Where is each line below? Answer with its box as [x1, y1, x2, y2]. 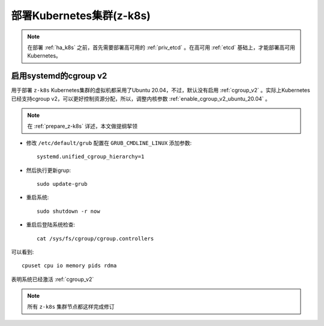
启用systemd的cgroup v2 [11, 71, 107, 81]
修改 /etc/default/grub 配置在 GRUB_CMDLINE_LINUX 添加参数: [26, 139, 192, 146]
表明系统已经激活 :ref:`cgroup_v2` [11, 276, 94, 283]
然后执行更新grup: [26, 167, 71, 174]
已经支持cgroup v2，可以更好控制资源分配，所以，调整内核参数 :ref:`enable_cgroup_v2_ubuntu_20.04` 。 [11, 95, 271, 102]
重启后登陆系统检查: [26, 221, 76, 228]
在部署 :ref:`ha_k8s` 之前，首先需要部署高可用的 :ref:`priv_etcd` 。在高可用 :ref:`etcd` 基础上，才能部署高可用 [27, 44, 295, 51]
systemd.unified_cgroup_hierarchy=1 [37, 153, 145, 160]
